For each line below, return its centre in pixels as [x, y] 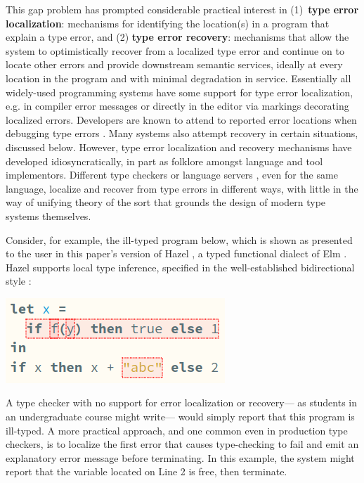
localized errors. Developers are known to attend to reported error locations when [181, 119]
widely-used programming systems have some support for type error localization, [180, 92]
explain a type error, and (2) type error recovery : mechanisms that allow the [177, 37]
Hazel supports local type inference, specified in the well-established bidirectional [180, 267]
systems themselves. [48, 215]
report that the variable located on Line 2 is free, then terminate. [147, 471]
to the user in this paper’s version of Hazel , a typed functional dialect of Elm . [176, 253]
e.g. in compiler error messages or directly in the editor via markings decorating [177, 106]
